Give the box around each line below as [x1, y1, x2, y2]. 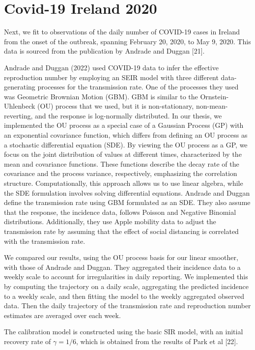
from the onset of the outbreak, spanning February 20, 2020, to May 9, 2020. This [4, 36, 251, 46]
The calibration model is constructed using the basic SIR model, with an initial [4, 326, 243, 337]
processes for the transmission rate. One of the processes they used [37, 82, 239, 92]
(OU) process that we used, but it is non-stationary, [37, 101, 194, 111]
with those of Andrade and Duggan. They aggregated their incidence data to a [4, 262, 241, 272]
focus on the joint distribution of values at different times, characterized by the [4, 149, 242, 159]
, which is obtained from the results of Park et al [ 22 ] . [76, 336, 238, 346]
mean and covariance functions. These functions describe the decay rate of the [4, 158, 239, 169]
